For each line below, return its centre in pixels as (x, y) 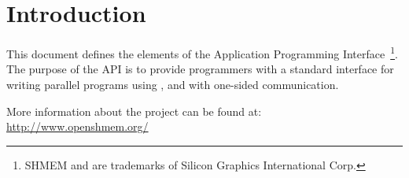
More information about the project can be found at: (134, 111)
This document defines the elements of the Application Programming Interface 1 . (202, 52)
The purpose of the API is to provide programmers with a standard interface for (200, 69)
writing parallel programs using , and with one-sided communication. (173, 84)
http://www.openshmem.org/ (77, 126)
